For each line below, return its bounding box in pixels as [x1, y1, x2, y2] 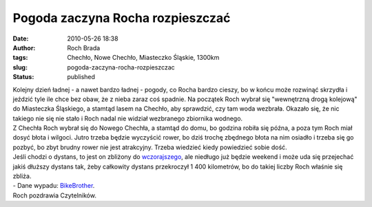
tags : [12, 54, 28, 62]
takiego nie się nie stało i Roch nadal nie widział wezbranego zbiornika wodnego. [12, 114, 243, 122]
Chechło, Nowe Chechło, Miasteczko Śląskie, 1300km [67, 54, 220, 62]
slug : [12, 63, 28, 72]
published [67, 73, 96, 81]
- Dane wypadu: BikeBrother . [12, 182, 95, 190]
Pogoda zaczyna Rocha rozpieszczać [12, 10, 231, 25]
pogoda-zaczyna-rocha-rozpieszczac [67, 63, 175, 72]
